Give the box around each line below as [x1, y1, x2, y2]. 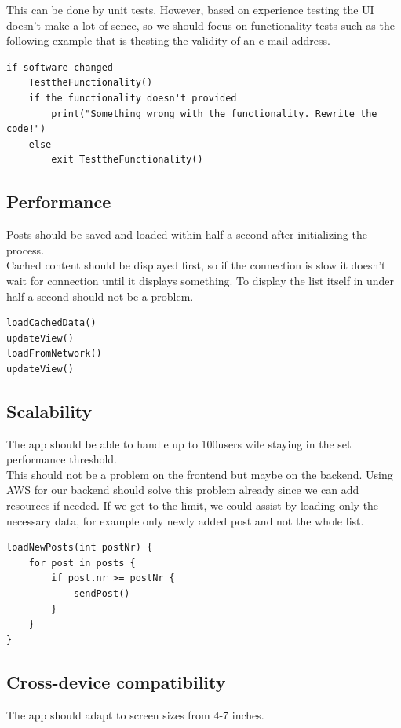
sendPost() [73, 588, 130, 600]
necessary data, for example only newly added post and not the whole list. [6, 512, 364, 529]
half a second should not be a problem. [6, 287, 194, 304]
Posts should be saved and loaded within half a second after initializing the [6, 226, 367, 243]
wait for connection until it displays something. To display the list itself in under [6, 272, 395, 288]
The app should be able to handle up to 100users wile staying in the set [6, 435, 352, 452]
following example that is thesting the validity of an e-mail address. [6, 32, 330, 49]
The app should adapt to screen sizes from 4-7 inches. [6, 706, 264, 723]
